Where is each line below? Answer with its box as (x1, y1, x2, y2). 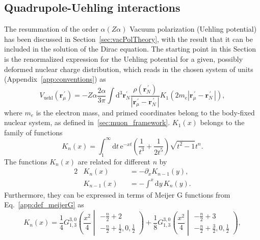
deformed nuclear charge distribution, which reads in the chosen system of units (4, 63, 253, 74)
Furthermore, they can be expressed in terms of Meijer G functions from (4, 189, 230, 200)
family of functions (4, 127, 63, 137)
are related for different (77, 156, 150, 166)
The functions (4, 156, 47, 166)
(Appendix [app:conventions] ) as (4, 74, 106, 84)
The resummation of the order (4, 23, 98, 34)
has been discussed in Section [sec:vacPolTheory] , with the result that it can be (4, 33, 253, 44)
